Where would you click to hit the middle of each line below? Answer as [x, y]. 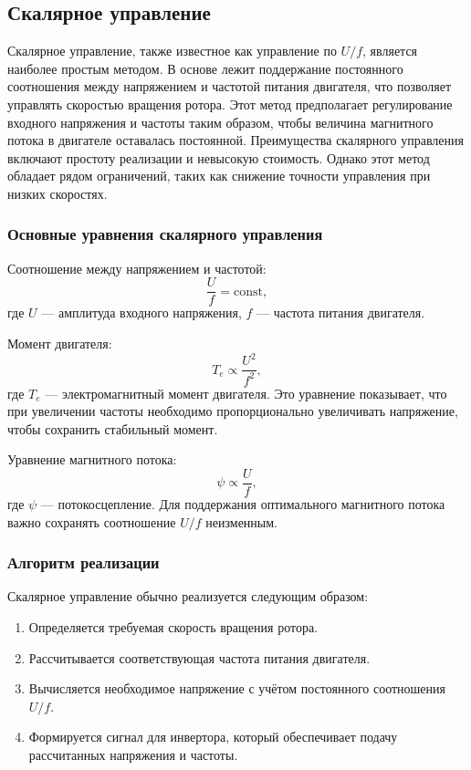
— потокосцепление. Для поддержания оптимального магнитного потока [243, 503]
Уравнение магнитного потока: [92, 459]
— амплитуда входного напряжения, [141, 312]
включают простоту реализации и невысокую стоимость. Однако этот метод [219, 157]
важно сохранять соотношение [92, 521]
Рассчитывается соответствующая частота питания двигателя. [199, 657]
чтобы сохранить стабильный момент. [113, 428]
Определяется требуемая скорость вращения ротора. [173, 626]
